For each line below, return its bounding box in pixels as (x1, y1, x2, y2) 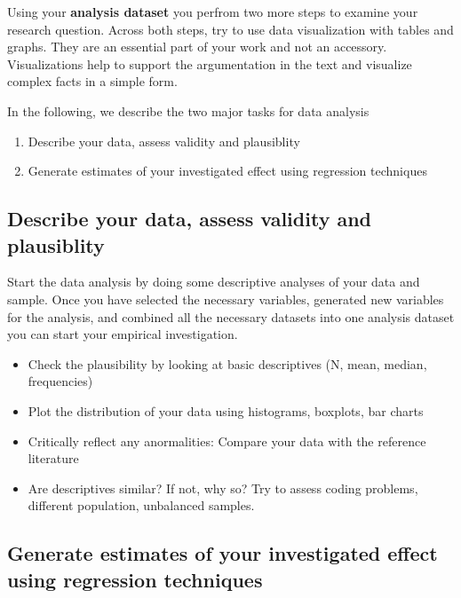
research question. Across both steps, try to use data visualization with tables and (7, 20, 454, 38)
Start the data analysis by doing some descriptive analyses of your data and (7, 272, 420, 291)
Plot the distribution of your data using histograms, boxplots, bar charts (28, 401, 424, 420)
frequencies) (28, 372, 93, 390)
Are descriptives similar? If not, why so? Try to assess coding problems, (28, 478, 418, 497)
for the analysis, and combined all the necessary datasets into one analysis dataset (7, 307, 455, 326)
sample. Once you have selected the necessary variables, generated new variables (7, 289, 444, 308)
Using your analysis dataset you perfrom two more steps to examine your (7, 3, 418, 20)
